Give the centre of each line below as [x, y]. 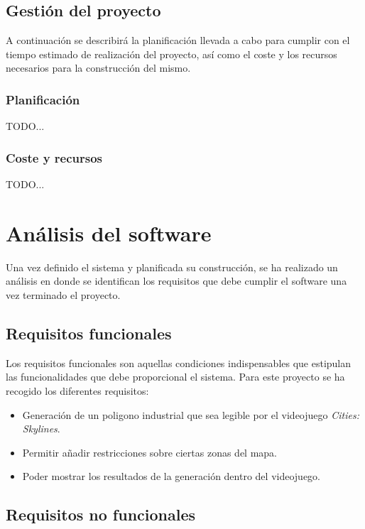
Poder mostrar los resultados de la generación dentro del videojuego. [171, 476]
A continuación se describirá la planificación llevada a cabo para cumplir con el [178, 40]
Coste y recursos [54, 157]
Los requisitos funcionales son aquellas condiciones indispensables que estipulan [179, 362]
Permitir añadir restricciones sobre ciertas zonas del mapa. [150, 452]
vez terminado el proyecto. [63, 294]
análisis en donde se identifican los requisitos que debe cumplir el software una [176, 281]
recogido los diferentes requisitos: [77, 390]
